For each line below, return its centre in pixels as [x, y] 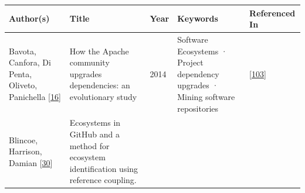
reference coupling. [103, 180]
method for [89, 145]
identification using [104, 168]
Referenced [272, 13]
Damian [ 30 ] [31, 162]
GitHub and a [95, 134]
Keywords [198, 18]
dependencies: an [100, 85]
